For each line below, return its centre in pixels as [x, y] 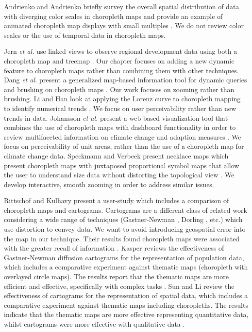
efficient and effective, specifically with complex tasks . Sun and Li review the [119, 286]
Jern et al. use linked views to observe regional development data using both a [121, 51]
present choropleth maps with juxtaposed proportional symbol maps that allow [122, 165]
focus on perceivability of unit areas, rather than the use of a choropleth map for [124, 146]
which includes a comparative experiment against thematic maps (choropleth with [126, 267]
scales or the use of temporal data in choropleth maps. [85, 35]
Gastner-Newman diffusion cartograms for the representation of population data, [124, 257]
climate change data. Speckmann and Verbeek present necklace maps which [116, 155]
